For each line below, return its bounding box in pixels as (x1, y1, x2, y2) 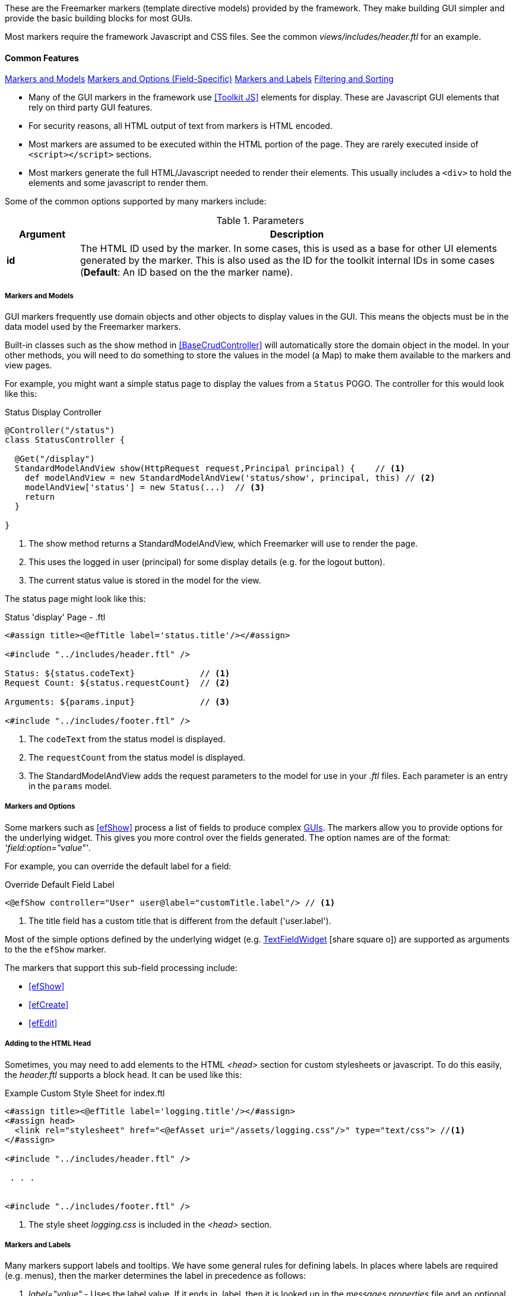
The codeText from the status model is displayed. (29, 734, 226, 744)
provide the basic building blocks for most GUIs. (5, 13, 193, 23)
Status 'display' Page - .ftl (5, 612, 106, 622)
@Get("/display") (14, 454, 95, 463)
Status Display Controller (5, 407, 102, 417)
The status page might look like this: (5, 594, 146, 604)
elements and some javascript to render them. (29, 178, 208, 188)
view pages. (5, 360, 52, 370)
